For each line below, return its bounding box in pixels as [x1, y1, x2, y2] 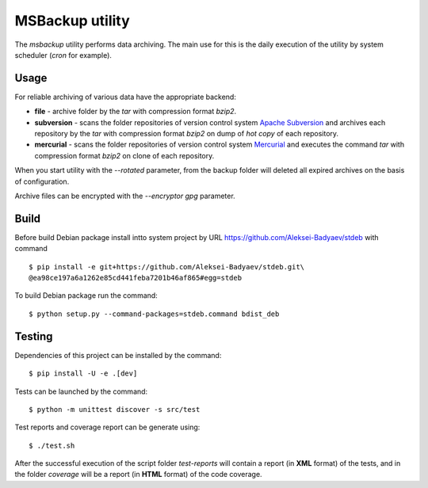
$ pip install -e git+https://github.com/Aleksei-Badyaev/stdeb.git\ [29, 262, 305, 271]
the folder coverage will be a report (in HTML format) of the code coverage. [14, 470, 262, 479]
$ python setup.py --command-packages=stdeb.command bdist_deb [29, 309, 280, 318]
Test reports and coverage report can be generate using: [14, 422, 201, 432]
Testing [14, 330, 53, 343]
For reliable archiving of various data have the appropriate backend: [14, 92, 237, 101]
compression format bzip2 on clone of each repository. [34, 151, 215, 160]
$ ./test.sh [29, 440, 75, 450]
